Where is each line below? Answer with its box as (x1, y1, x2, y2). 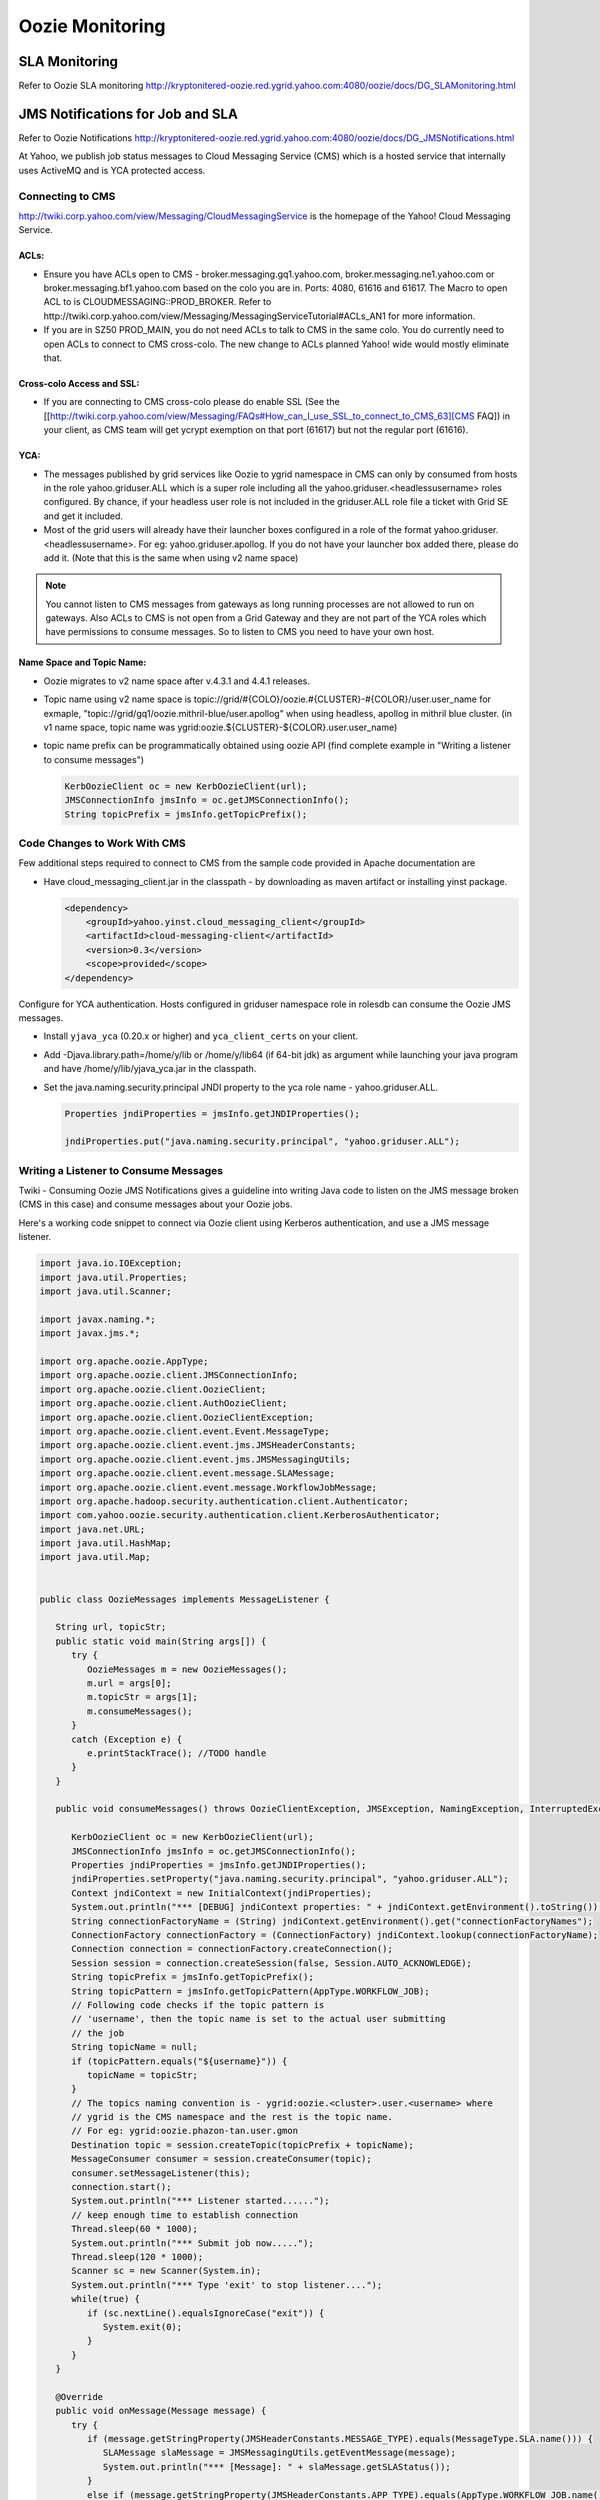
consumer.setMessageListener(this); (71, 2167, 251, 2179)
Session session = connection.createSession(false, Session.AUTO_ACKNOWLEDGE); (71, 1957, 472, 1969)
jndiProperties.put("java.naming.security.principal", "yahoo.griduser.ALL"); (64, 1136, 460, 1147)
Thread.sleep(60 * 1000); (71, 2223, 199, 2235)
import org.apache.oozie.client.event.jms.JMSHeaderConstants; (39, 1440, 357, 1451)
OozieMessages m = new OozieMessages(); (86, 1663, 288, 1675)
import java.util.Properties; (39, 1271, 188, 1283)
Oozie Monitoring (18, 15, 166, 37)
